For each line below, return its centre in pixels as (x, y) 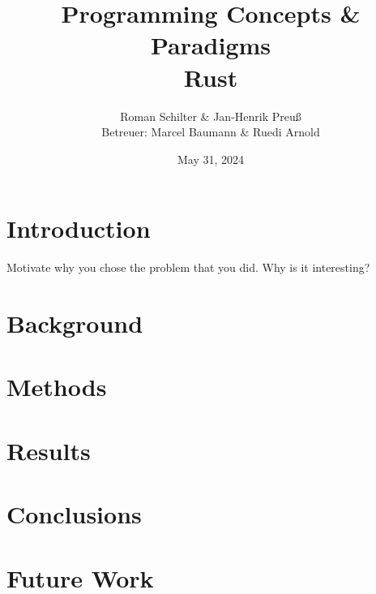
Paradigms (211, 45)
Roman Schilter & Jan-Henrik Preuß (211, 116)
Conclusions (74, 514)
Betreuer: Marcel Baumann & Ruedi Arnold (211, 132)
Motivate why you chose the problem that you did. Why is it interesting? (188, 267)
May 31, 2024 (211, 159)
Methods (57, 387)
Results (49, 450)
